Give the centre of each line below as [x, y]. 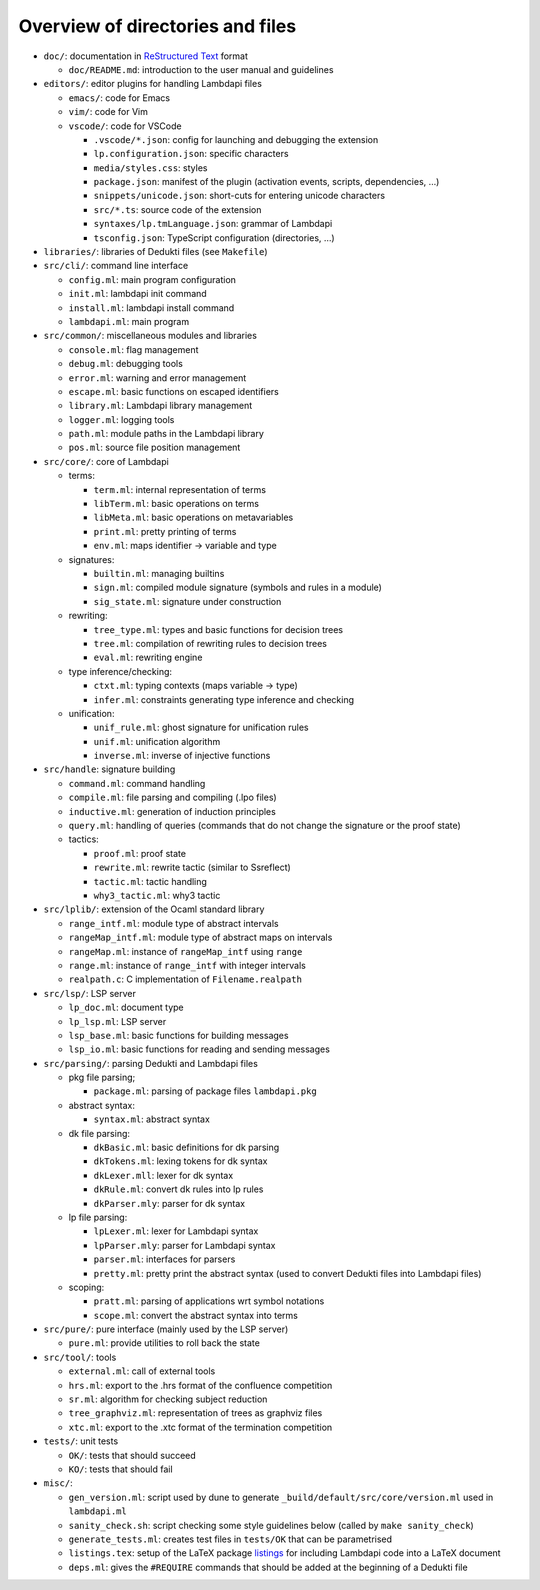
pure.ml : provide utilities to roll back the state [164, 1343]
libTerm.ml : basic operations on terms [176, 504]
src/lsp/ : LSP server [90, 993]
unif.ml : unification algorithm [157, 741]
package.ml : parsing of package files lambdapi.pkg [205, 1091]
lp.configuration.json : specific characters [191, 154]
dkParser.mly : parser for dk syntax [169, 1203]
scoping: [86, 1287]
